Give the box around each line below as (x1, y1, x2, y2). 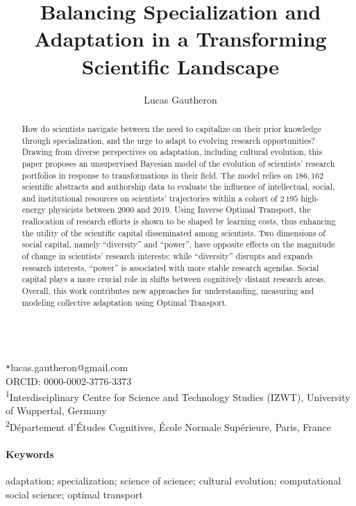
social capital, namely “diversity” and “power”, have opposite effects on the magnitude (22, 238, 335, 250)
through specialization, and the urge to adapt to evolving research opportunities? (22, 134, 315, 146)
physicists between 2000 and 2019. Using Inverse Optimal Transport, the (48, 204, 311, 215)
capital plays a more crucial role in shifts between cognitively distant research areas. (22, 273, 326, 285)
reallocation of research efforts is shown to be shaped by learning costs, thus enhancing (22, 215, 336, 227)
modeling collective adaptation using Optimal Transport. (22, 296, 228, 308)
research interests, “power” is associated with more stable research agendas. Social (22, 261, 319, 273)
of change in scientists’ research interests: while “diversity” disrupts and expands (22, 250, 313, 262)
